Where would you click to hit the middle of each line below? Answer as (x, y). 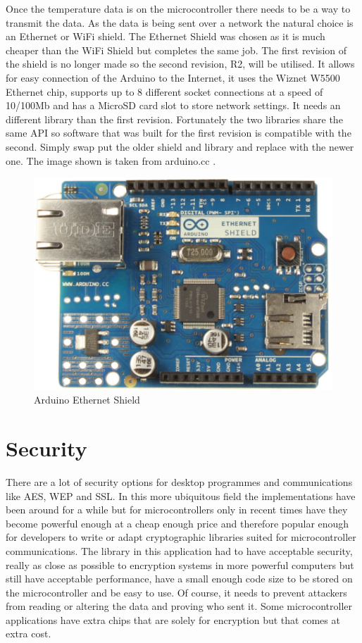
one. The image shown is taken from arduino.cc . (111, 160)
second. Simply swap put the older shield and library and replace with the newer (180, 146)
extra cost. (29, 633)
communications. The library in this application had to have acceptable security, (179, 550)
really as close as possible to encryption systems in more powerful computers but (180, 564)
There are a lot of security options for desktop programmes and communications (179, 481)
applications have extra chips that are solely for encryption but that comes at (173, 619)
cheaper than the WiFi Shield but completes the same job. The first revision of (176, 50)
